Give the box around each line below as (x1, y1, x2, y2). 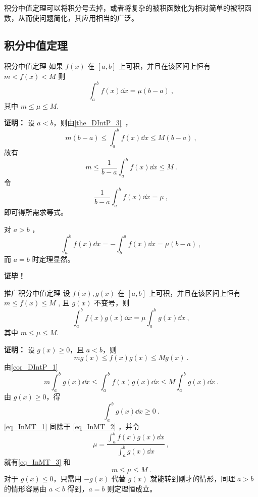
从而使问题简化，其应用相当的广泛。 (18, 12, 138, 23)
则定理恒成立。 (107, 483, 157, 493)
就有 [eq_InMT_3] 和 (4, 457, 71, 467)
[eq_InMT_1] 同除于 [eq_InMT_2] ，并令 (4, 421, 140, 432)
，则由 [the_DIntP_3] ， (53, 117, 132, 128)
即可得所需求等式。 (4, 207, 68, 217)
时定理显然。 (32, 253, 75, 264)
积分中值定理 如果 (4, 61, 63, 71)
